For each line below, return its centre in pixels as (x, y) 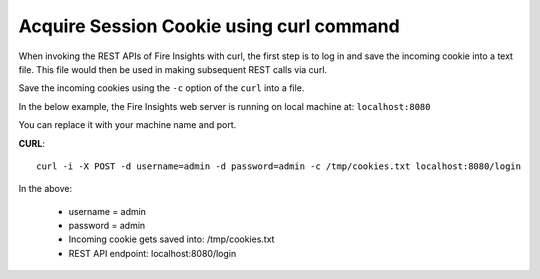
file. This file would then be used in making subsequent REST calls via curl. (173, 69)
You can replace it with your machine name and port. (127, 125)
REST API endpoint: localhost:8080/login (152, 253)
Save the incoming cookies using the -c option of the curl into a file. (161, 88)
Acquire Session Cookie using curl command (209, 26)
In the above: (45, 189)
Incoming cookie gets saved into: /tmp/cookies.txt (171, 239)
